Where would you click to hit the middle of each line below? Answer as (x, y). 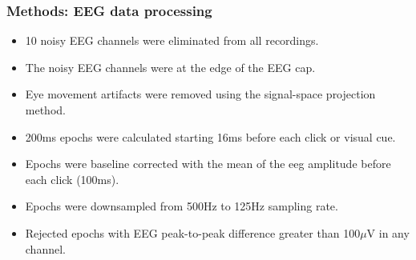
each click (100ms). (72, 179)
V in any (388, 232)
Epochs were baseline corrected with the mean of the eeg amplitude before (208, 164)
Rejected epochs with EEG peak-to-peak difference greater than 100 (193, 232)
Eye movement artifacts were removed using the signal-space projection (200, 94)
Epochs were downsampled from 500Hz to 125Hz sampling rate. (182, 206)
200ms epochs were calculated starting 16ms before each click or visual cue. (210, 136)
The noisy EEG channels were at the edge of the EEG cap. (170, 67)
